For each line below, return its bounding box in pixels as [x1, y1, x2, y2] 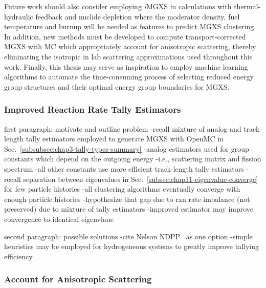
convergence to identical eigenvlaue [4, 213, 114, 224]
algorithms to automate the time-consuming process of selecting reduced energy [4, 71, 254, 82]
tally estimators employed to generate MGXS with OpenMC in [26, 133, 224, 144]
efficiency [4, 251, 33, 261]
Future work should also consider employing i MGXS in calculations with [4, 1, 232, 11]
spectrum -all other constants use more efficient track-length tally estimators [4, 163, 244, 174]
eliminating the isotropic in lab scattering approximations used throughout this [4, 51, 253, 61]
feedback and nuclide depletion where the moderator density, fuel [35, 11, 240, 22]
